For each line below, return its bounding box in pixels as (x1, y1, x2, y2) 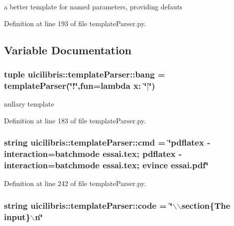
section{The (182, 199, 231, 211)
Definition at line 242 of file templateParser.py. (4, 178, 146, 188)
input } (4, 210, 31, 223)
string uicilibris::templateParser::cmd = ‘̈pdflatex (4, 136, 204, 149)
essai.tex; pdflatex (102, 148, 176, 160)
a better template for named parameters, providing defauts (4, 1, 183, 11)
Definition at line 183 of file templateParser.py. (4, 115, 146, 125)
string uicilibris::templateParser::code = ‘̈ (4, 199, 173, 211)
